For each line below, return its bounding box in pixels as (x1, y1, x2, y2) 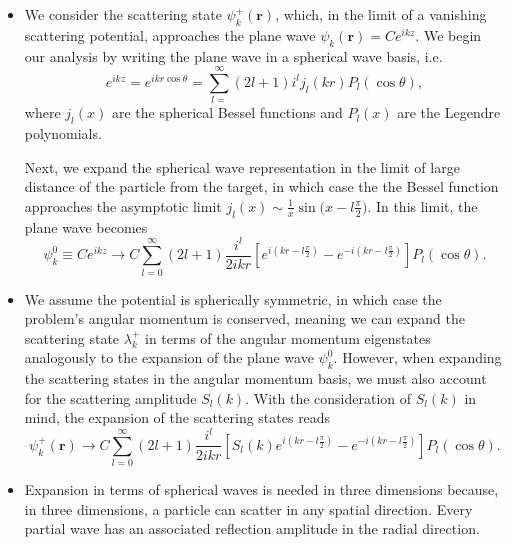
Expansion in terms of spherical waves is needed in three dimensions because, (24, 479, 499, 500)
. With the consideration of (245, 387, 412, 408)
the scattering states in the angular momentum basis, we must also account (24, 368, 487, 389)
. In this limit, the (367, 195, 478, 216)
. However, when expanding (333, 347, 502, 368)
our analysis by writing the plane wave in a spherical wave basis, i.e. (24, 45, 443, 66)
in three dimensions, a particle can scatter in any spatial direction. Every (24, 498, 473, 519)
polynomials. (24, 123, 102, 144)
